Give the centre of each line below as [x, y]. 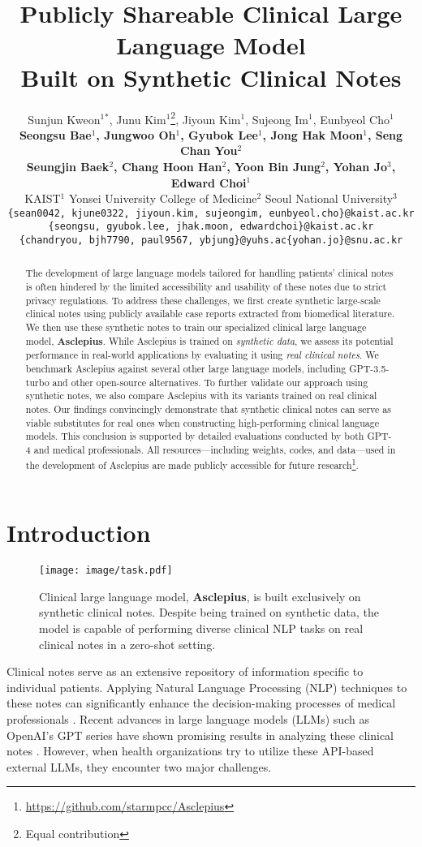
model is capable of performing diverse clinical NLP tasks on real [201, 628]
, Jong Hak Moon [313, 134]
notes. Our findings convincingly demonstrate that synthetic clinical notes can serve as [208, 409]
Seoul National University [329, 198]
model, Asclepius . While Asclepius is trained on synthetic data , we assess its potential [209, 341]
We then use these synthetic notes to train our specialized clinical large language [196, 327]
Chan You [209, 150]
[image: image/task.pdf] [106, 571]
